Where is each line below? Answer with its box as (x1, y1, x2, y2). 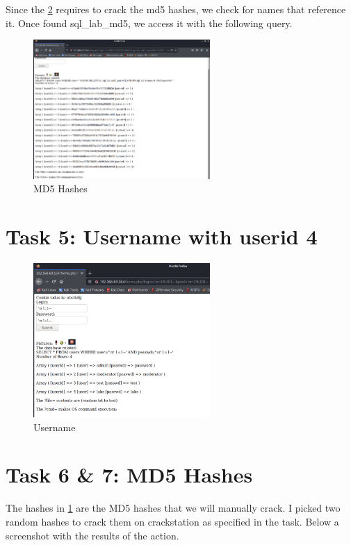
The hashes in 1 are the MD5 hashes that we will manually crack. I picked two (6, 501, 341, 515)
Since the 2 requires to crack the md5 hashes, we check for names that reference (6, 2, 346, 16)
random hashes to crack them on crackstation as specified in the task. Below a (6, 514, 339, 528)
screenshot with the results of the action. (6, 528, 179, 542)
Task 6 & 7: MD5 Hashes (6, 460, 253, 489)
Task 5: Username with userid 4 (6, 222, 318, 251)
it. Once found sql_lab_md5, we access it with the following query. (6, 15, 293, 30)
